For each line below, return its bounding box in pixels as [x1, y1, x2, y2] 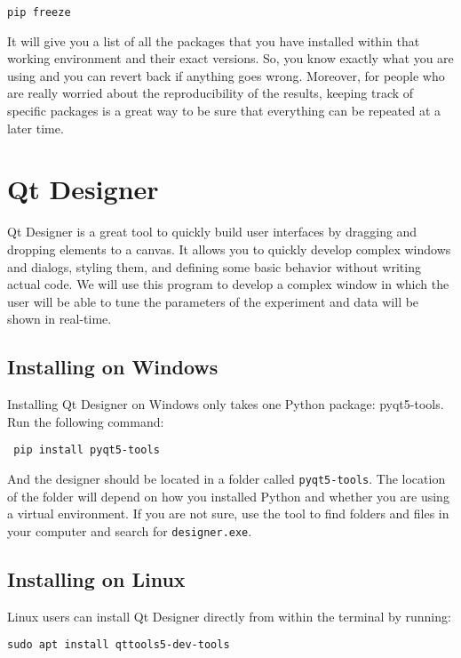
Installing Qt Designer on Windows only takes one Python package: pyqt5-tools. [7, 395, 444, 413]
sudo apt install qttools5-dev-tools [7, 638, 230, 652]
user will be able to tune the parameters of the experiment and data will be [7, 292, 419, 310]
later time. [7, 118, 64, 137]
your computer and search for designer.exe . [7, 521, 252, 540]
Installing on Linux [7, 565, 186, 592]
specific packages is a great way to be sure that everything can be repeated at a [7, 101, 441, 120]
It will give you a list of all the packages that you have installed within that [7, 31, 420, 50]
